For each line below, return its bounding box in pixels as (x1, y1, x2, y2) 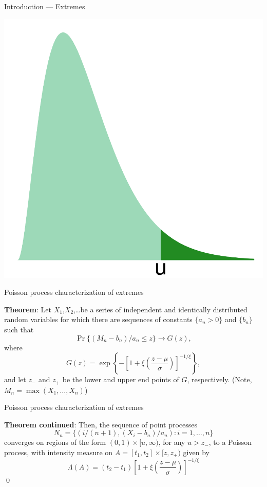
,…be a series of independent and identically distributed (73, 304, 247, 314)
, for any (158, 437, 185, 447)
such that (4, 324, 34, 334)
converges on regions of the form (4, 437, 106, 447)
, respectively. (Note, (187, 374, 252, 385)
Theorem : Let (4, 304, 51, 314)
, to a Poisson (208, 437, 252, 447)
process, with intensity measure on (4, 446, 113, 457)
